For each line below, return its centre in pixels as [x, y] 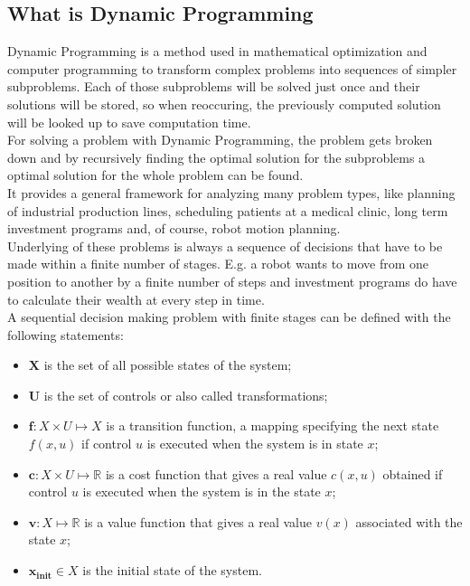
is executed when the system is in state [255, 444]
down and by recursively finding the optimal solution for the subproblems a [216, 157]
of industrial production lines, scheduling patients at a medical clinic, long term [228, 210]
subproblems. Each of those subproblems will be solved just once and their [214, 86]
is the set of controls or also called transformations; [186, 395]
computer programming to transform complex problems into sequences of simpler [232, 68]
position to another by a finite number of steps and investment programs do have [232, 281]
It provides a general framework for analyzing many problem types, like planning [231, 192]
